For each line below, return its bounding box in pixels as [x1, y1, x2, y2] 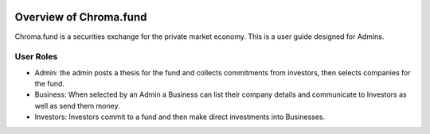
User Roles [14, 52, 58, 63]
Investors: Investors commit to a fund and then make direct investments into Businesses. [34, 112, 326, 122]
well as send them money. [34, 101, 120, 110]
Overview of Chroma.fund [14, 10, 147, 24]
